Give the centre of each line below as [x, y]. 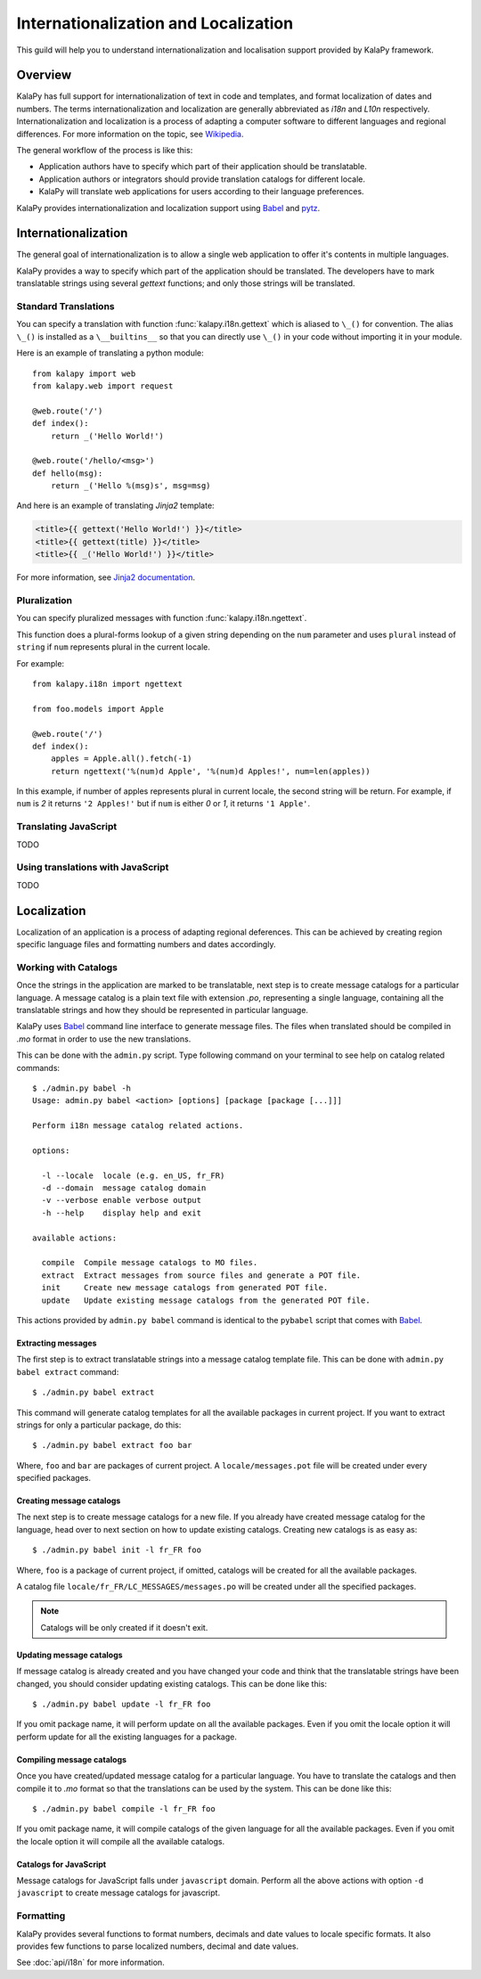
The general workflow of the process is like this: [105, 151]
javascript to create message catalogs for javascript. [118, 1893]
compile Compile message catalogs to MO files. [150, 1263]
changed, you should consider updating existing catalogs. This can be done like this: [172, 1683]
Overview [44, 75]
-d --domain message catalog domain [124, 1188]
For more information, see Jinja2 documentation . [106, 577]
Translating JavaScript [67, 827]
